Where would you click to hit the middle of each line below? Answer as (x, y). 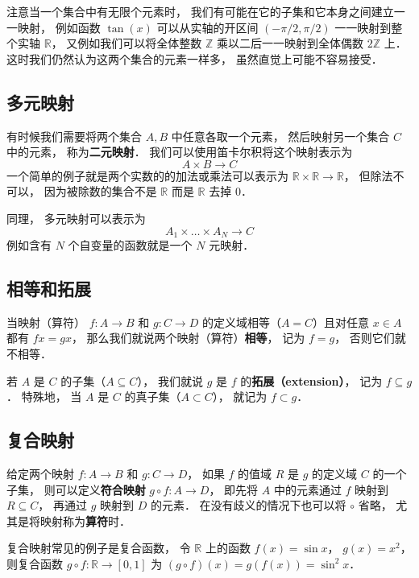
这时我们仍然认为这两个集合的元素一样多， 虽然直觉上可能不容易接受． (195, 58)
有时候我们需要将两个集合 (74, 136)
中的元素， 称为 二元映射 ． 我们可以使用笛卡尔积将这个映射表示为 (180, 152)
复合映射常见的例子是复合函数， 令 (99, 548)
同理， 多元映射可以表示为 (76, 218)
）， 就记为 (240, 396)
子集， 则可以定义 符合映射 (76, 489)
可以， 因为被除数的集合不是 (82, 191)
